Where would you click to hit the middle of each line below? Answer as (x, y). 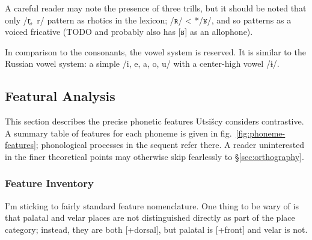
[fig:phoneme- (261, 133)
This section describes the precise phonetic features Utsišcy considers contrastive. (154, 121)
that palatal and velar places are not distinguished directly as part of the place (150, 217)
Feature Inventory (49, 183)
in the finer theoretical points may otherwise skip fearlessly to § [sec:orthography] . (154, 156)
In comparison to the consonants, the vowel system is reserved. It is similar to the (155, 51)
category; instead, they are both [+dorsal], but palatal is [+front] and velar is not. (156, 229)
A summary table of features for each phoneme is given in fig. (118, 133)
